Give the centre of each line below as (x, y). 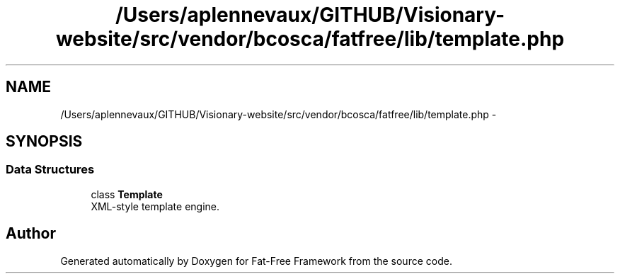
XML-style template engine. (155, 206)
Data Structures (50, 170)
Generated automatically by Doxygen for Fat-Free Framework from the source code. (256, 261)
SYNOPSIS (44, 142)
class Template (127, 194)
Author (31, 234)
